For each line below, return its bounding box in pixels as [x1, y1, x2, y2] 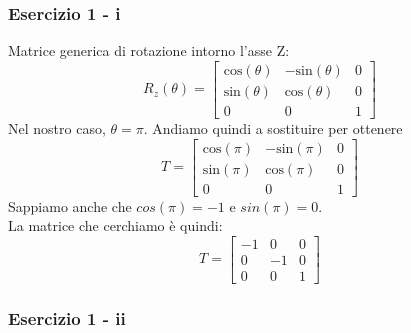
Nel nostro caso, [8, 117, 106, 138]
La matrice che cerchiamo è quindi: [8, 215, 223, 236]
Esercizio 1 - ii [8, 305, 126, 330]
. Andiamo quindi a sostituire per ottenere [143, 117, 403, 138]
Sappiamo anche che [8, 195, 132, 216]
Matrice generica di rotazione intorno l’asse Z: [8, 40, 290, 61]
